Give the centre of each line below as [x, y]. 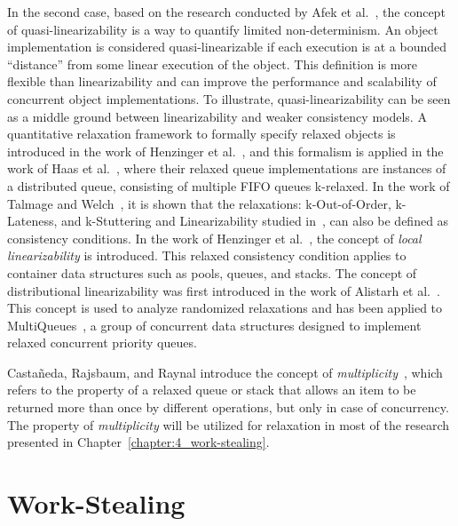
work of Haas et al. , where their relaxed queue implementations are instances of [227, 168]
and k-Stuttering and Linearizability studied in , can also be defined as [255, 221]
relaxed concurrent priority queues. [102, 343]
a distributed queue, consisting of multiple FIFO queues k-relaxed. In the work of [229, 185]
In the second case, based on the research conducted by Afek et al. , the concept [226, 12]
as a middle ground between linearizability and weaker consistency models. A [217, 116]
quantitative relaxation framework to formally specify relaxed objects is [201, 134]
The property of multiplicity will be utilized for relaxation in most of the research [229, 424]
